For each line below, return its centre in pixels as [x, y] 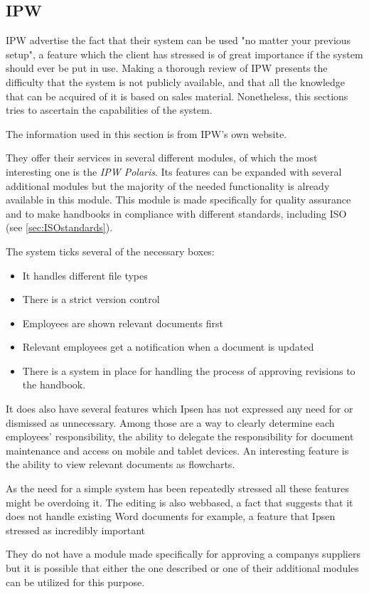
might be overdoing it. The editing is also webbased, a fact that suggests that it [180, 502]
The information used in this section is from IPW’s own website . [146, 133]
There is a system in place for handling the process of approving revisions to [189, 370]
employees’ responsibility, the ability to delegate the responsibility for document [180, 436]
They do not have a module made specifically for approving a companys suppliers [183, 554]
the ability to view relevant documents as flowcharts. [121, 464]
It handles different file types [85, 275]
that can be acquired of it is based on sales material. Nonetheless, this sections [177, 96]
